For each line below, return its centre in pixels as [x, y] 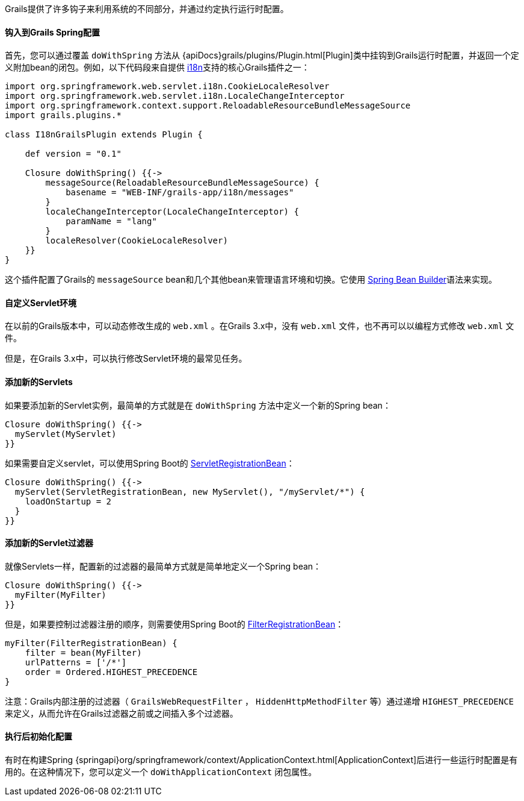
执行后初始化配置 [39, 737]
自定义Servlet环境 [41, 303]
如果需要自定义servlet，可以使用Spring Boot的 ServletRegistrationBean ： [150, 463]
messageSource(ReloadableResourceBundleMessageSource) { [182, 183]
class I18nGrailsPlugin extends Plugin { [104, 135]
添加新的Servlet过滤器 [49, 543]
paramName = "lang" [111, 221]
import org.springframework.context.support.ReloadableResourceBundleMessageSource [208, 106]
